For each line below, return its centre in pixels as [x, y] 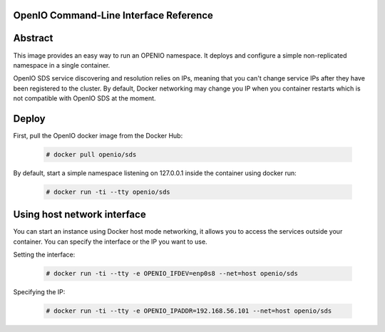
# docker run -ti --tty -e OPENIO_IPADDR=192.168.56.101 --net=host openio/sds [189, 311]
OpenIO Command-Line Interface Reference [113, 15]
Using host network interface [79, 215]
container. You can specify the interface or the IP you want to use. [110, 242]
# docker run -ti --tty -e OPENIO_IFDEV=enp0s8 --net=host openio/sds [172, 274]
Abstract [33, 38]
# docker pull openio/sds [91, 154]
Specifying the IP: [39, 292]
